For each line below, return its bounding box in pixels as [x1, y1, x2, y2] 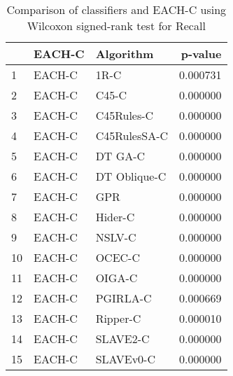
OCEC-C [95, 249, 140, 265]
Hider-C [95, 209, 135, 225]
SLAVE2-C [95, 330, 150, 347]
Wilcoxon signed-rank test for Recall [27, 18, 206, 34]
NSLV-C [95, 229, 136, 245]
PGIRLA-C [95, 290, 152, 306]
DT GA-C [95, 148, 146, 164]
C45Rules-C [95, 107, 154, 123]
